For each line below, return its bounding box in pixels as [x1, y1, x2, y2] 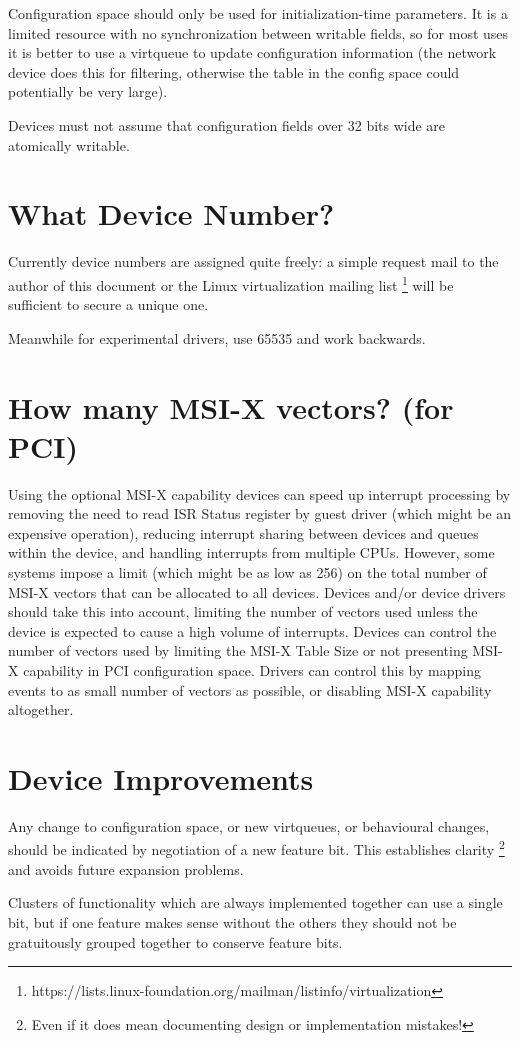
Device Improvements [8, 757, 314, 798]
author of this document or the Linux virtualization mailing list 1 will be [8, 271, 454, 295]
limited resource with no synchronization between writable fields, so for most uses [8, 22, 509, 43]
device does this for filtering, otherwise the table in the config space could [8, 61, 460, 82]
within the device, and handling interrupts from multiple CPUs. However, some [8, 542, 495, 563]
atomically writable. [8, 134, 130, 155]
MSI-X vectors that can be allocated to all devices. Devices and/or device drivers [8, 581, 506, 602]
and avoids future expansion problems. [8, 858, 244, 879]
